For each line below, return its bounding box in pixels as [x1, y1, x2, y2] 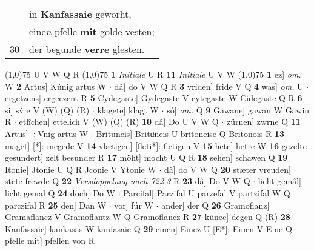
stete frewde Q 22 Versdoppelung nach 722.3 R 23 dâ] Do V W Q [5, 175, 250, 187]
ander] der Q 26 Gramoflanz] [161, 198, 270, 211]
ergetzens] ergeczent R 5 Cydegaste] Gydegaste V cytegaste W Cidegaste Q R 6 [5, 92, 302, 104]
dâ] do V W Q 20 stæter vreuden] [164, 162, 291, 175]
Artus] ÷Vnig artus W [5, 127, 89, 139]
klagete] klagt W [97, 103, 159, 116]
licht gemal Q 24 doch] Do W [5, 186, 115, 199]
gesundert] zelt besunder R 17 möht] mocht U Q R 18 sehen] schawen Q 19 [5, 151, 288, 164]
